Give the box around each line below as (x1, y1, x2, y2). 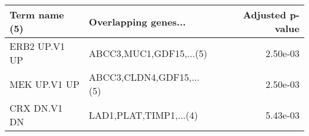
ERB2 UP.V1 (10, 39, 65, 53)
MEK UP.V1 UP (10, 77, 80, 91)
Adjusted (242, 8, 286, 21)
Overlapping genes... (89, 14, 186, 29)
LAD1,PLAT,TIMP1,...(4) (89, 107, 198, 122)
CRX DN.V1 (10, 101, 63, 115)
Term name (10, 8, 64, 21)
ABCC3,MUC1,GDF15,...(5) (89, 46, 207, 60)
